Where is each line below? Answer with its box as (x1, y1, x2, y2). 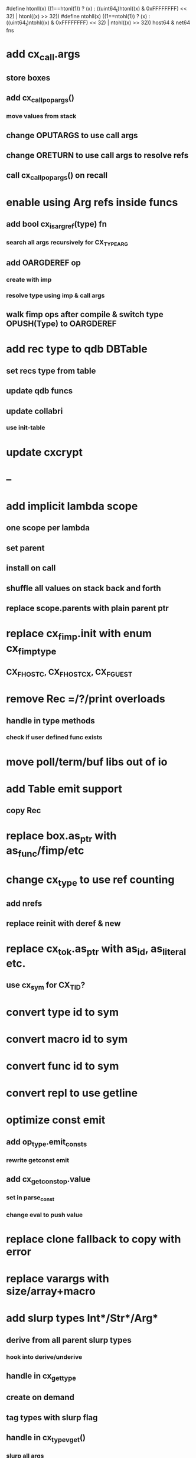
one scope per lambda (6, 523, 90, 533)
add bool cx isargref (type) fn (6, 219, 107, 231)
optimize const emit (6, 1113, 106, 1127)
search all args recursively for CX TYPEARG (6, 239, 128, 247)
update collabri (6, 406, 63, 416)
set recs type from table (6, 366, 96, 376)
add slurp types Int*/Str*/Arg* (6, 1312, 159, 1325)
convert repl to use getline (6, 1087, 138, 1100)
